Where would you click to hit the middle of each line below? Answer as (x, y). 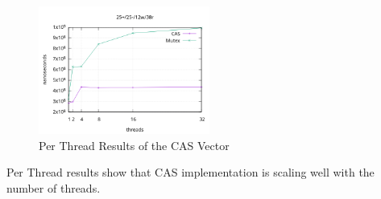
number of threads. (54, 187)
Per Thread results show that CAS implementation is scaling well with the (190, 172)
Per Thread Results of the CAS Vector (134, 145)
